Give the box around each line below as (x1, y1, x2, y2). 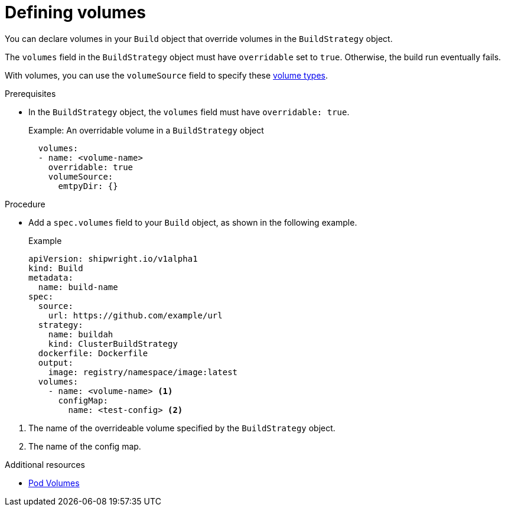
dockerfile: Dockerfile (38, 348, 148, 358)
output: (38, 357, 73, 367)
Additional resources (5, 459, 85, 470)
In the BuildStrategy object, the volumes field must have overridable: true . (28, 106, 350, 117)
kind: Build (28, 263, 83, 273)
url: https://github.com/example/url (48, 310, 223, 320)
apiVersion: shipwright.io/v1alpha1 (28, 253, 198, 263)
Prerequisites (5, 88, 56, 99)
